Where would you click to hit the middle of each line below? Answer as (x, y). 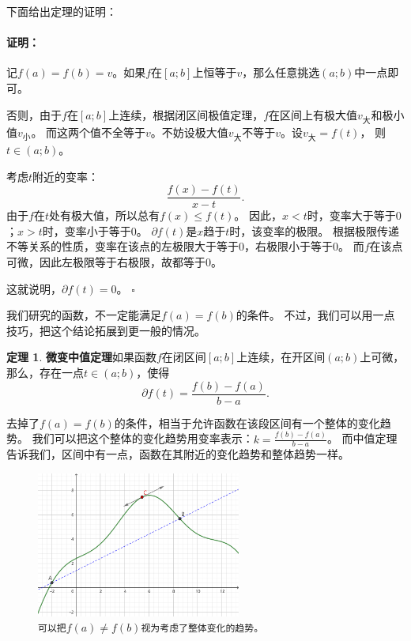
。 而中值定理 (362, 438)
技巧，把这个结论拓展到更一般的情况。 (106, 330)
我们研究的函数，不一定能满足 (84, 315)
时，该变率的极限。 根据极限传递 (314, 230)
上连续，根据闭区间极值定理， (186, 114)
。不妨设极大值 (189, 132)
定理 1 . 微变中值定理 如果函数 (81, 357)
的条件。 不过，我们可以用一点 (315, 315)
